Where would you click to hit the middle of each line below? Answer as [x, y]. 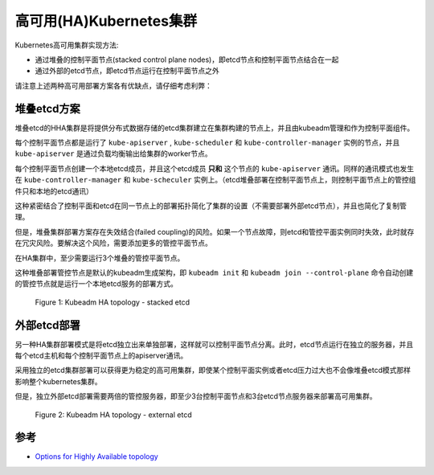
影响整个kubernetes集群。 [58, 381]
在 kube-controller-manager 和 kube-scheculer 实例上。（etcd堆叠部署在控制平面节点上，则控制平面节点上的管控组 [215, 180]
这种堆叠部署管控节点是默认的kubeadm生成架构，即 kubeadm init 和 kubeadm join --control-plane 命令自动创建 [214, 272]
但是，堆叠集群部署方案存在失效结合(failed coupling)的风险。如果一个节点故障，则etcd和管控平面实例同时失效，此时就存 [215, 231]
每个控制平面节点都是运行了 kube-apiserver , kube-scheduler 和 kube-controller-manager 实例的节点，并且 [207, 143]
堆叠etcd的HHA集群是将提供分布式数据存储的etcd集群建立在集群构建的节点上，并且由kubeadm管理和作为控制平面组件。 [215, 128]
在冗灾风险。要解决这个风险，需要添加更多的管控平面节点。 [113, 243]
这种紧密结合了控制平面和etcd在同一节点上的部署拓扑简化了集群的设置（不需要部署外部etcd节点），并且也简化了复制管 [211, 206]
